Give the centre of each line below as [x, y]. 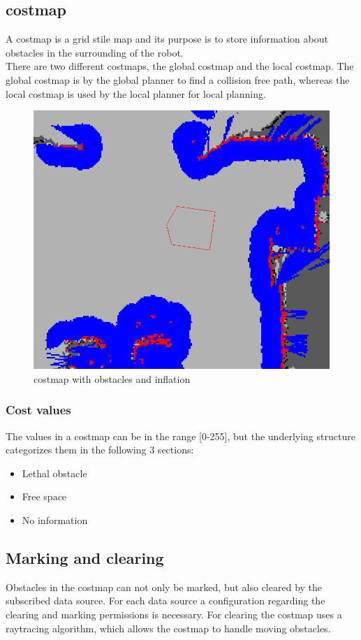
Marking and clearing [85, 558]
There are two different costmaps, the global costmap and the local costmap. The [180, 66]
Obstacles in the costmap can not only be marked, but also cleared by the [164, 587]
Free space [44, 496]
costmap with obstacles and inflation [112, 378]
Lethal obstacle [54, 473]
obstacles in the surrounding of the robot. [95, 52]
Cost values [38, 410]
